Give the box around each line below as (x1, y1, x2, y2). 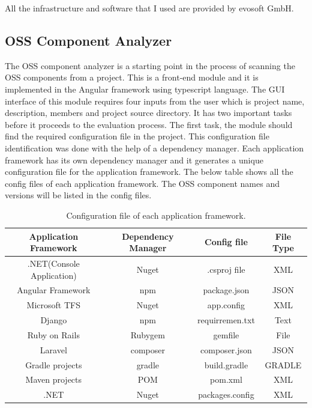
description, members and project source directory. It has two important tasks (5, 106, 292, 119)
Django (40, 314, 67, 326)
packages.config (198, 388, 254, 401)
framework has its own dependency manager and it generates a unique (5, 153, 263, 166)
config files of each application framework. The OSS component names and (5, 177, 280, 189)
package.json (203, 284, 250, 296)
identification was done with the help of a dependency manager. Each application (5, 141, 304, 154)
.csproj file (207, 263, 245, 275)
